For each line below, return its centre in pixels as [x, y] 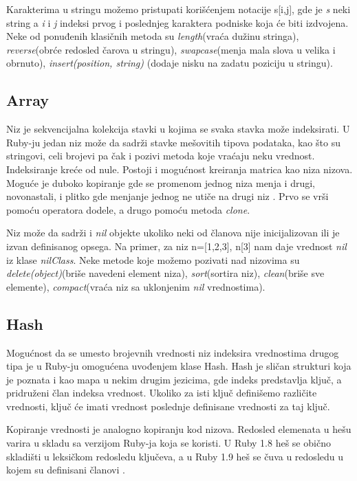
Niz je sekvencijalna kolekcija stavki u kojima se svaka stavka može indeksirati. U [178, 129]
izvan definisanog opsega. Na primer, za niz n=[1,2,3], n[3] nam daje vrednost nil [176, 246]
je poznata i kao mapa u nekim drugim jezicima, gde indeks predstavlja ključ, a [174, 379]
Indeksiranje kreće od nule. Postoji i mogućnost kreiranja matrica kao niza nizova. [180, 169]
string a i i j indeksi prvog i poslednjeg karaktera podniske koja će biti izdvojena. [177, 22]
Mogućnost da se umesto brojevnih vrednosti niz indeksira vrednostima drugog [173, 352]
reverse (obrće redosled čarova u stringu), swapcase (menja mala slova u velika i [171, 49]
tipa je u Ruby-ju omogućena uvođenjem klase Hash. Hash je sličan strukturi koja [179, 366]
